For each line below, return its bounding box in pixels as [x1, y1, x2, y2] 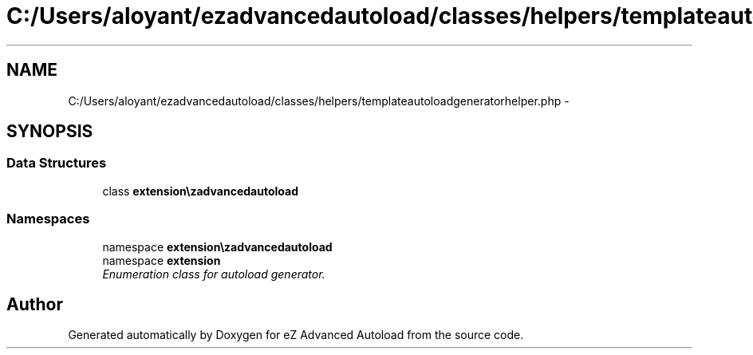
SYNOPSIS [6, 121, 93, 142]
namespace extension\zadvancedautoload [102, 239, 333, 254]
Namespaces [6, 211, 90, 227]
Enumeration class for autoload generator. [102, 266, 325, 281]
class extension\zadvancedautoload [102, 183, 298, 198]
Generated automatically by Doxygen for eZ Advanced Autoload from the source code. [68, 328, 524, 342]
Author [6, 294, 63, 314]
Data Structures [6, 155, 107, 172]
